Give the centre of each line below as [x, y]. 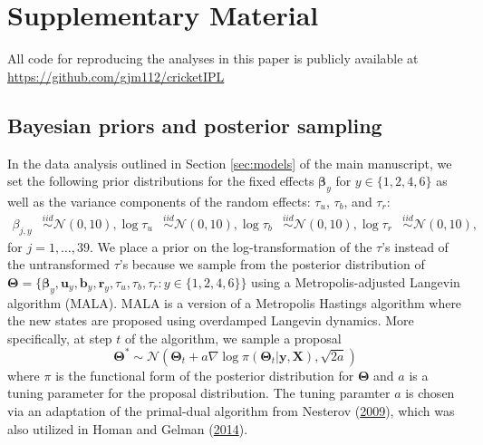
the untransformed [58, 264]
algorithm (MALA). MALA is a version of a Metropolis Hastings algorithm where [235, 302]
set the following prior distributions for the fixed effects [161, 181]
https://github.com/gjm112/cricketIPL [116, 76]
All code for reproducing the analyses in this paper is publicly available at [213, 58]
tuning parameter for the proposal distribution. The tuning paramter [199, 393]
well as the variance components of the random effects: [159, 201]
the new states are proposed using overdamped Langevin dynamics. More [211, 320]
